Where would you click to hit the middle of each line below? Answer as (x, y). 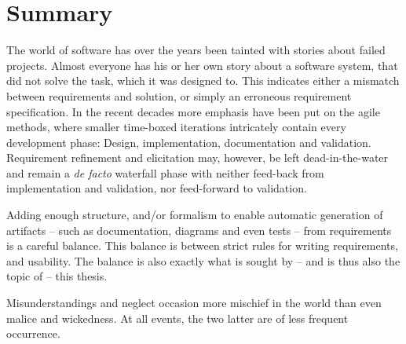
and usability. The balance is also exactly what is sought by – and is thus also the (203, 260)
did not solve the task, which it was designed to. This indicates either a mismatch (203, 81)
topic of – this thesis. (57, 276)
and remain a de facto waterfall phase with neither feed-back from (165, 172)
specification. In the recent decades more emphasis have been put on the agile (193, 111)
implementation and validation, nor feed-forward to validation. (157, 188)
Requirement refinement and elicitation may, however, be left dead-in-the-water (198, 157)
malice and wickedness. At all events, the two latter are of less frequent (177, 318)
